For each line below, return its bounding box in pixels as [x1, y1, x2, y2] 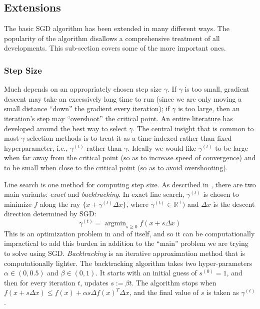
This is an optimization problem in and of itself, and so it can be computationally [4, 228, 255, 238]
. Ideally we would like [127, 142, 196, 153]
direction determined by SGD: [4, 208, 96, 219]
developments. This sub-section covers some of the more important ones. [4, 43, 226, 53]
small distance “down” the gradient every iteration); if [4, 103, 170, 114]
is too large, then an [178, 103, 240, 114]
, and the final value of [129, 287, 199, 297]
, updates [80, 277, 108, 287]
